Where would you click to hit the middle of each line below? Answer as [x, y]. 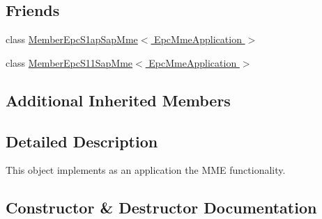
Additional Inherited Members [118, 100]
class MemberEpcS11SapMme [69, 62]
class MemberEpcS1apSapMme [72, 39]
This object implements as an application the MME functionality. [146, 170]
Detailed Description [82, 141]
